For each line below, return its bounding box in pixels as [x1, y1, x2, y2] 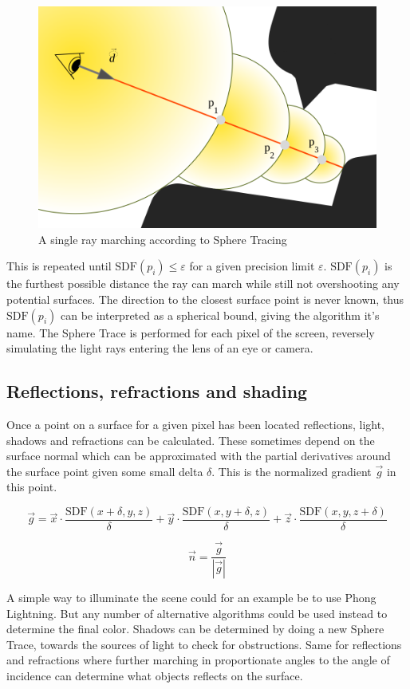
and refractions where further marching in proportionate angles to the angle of [6, 652, 390, 668]
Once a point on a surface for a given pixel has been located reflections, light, [6, 415, 385, 432]
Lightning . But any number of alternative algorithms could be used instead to [6, 604, 388, 621]
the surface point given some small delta [6, 463, 203, 479]
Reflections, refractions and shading [6, 379, 308, 404]
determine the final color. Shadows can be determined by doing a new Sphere [6, 620, 384, 637]
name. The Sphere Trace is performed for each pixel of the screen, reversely [6, 324, 375, 341]
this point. [6, 478, 57, 495]
